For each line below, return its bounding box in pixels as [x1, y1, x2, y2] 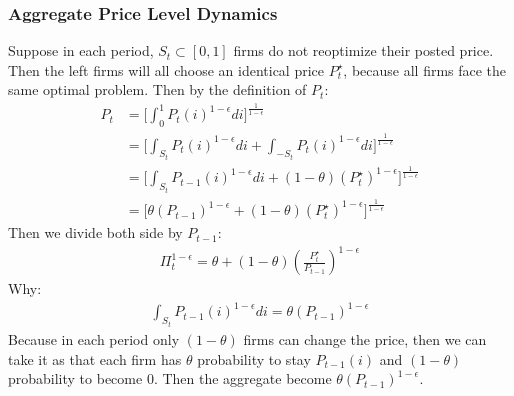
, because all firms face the [343, 59, 507, 80]
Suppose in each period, [8, 40, 154, 61]
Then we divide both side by [8, 222, 183, 243]
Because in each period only [8, 328, 180, 349]
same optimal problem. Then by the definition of [8, 79, 307, 100]
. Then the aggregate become [153, 368, 332, 389]
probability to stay [197, 348, 311, 369]
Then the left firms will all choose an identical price [8, 59, 324, 80]
